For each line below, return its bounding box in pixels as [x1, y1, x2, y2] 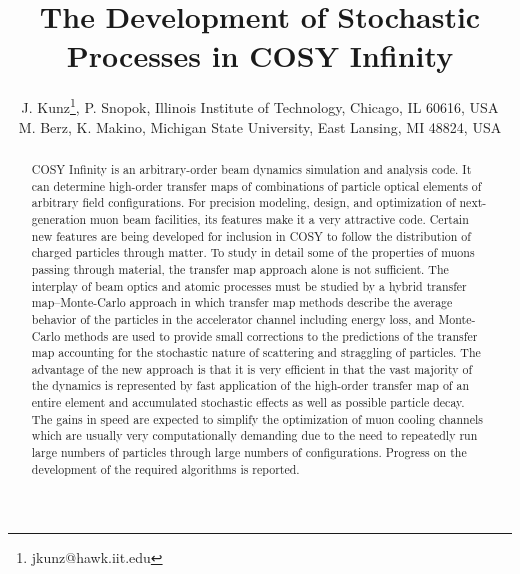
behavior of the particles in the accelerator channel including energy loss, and [31, 310, 435, 327]
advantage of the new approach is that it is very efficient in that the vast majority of [31, 360, 473, 377]
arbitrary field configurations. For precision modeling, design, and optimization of [31, 194, 456, 211]
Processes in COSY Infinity [66, 35, 454, 76]
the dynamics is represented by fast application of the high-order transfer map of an [31, 377, 469, 394]
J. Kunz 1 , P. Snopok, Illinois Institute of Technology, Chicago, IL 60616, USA [21, 94, 499, 117]
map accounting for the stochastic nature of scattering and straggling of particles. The [31, 344, 481, 361]
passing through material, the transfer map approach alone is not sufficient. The [31, 260, 449, 277]
